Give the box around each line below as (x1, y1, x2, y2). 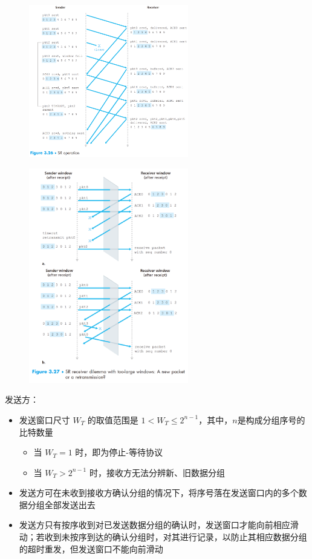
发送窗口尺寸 (19, 413, 70, 426)
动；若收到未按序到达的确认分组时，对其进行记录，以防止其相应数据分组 (19, 531, 307, 543)
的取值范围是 (87, 413, 138, 426)
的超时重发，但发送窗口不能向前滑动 (19, 542, 163, 555)
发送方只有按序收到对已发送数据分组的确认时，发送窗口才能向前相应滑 (19, 518, 299, 531)
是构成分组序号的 (237, 413, 305, 426)
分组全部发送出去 (27, 498, 96, 511)
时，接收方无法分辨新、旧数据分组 (89, 466, 225, 478)
